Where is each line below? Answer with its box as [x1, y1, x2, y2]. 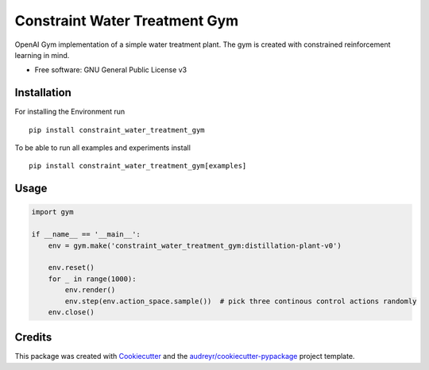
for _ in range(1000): [48, 274, 137, 283]
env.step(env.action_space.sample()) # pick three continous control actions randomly [64, 296, 417, 306]
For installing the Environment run [14, 107, 126, 117]
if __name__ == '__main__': [31, 230, 141, 239]
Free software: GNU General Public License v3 [34, 65, 187, 75]
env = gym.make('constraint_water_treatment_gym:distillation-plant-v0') [48, 241, 342, 250]
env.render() [64, 286, 116, 295]
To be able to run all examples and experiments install [14, 143, 191, 152]
